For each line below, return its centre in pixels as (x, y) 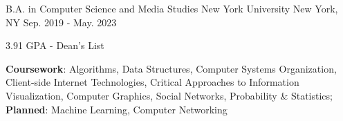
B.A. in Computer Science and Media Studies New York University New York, (172, 8)
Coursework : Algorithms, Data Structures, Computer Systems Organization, (171, 68)
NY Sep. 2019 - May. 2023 (61, 22)
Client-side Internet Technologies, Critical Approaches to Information (152, 82)
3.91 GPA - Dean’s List (55, 45)
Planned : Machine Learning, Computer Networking (117, 109)
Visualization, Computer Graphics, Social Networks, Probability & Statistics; (169, 95)
